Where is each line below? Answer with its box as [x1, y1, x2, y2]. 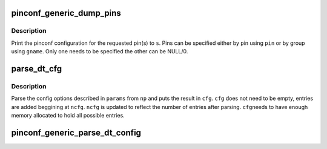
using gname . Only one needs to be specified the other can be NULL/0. [11, 48, 188, 55]
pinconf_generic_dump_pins [11, 8, 121, 18]
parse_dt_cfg [11, 64, 62, 74]
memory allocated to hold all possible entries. [11, 112, 125, 119]
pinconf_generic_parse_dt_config [11, 127, 142, 137]
